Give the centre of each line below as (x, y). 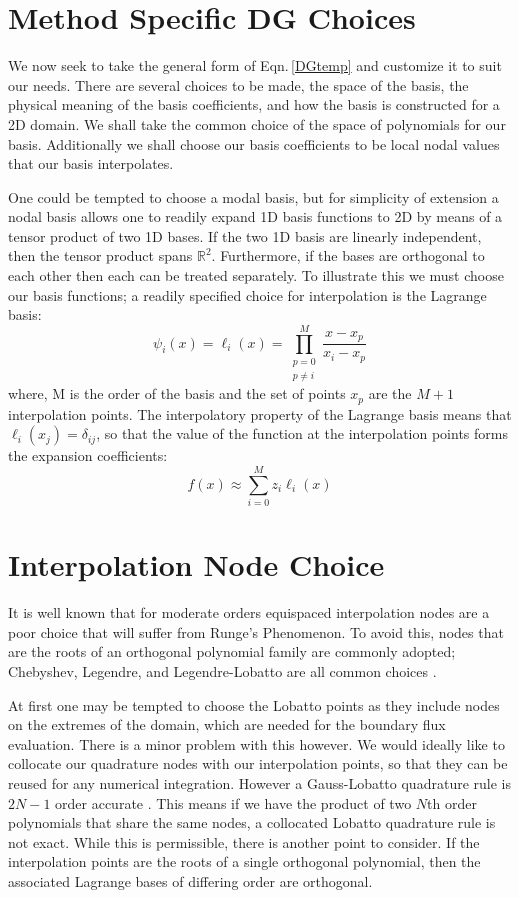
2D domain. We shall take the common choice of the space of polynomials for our (257, 123)
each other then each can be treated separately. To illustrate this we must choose (256, 275)
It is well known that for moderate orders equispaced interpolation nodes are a (249, 612)
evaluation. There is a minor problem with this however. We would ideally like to (256, 743)
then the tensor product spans (100, 255)
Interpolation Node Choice (196, 564)
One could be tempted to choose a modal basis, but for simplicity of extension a (253, 196)
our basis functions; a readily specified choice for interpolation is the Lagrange (247, 294)
